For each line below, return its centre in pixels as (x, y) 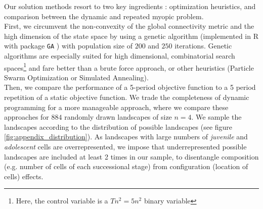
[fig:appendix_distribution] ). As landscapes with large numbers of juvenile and (126, 137)
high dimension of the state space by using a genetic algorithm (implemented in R (131, 36)
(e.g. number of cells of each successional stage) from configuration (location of (126, 166)
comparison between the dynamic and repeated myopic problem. (104, 16)
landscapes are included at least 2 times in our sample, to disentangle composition (131, 156)
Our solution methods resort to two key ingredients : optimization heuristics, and (130, 6)
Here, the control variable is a (62, 201)
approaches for (27, 117)
